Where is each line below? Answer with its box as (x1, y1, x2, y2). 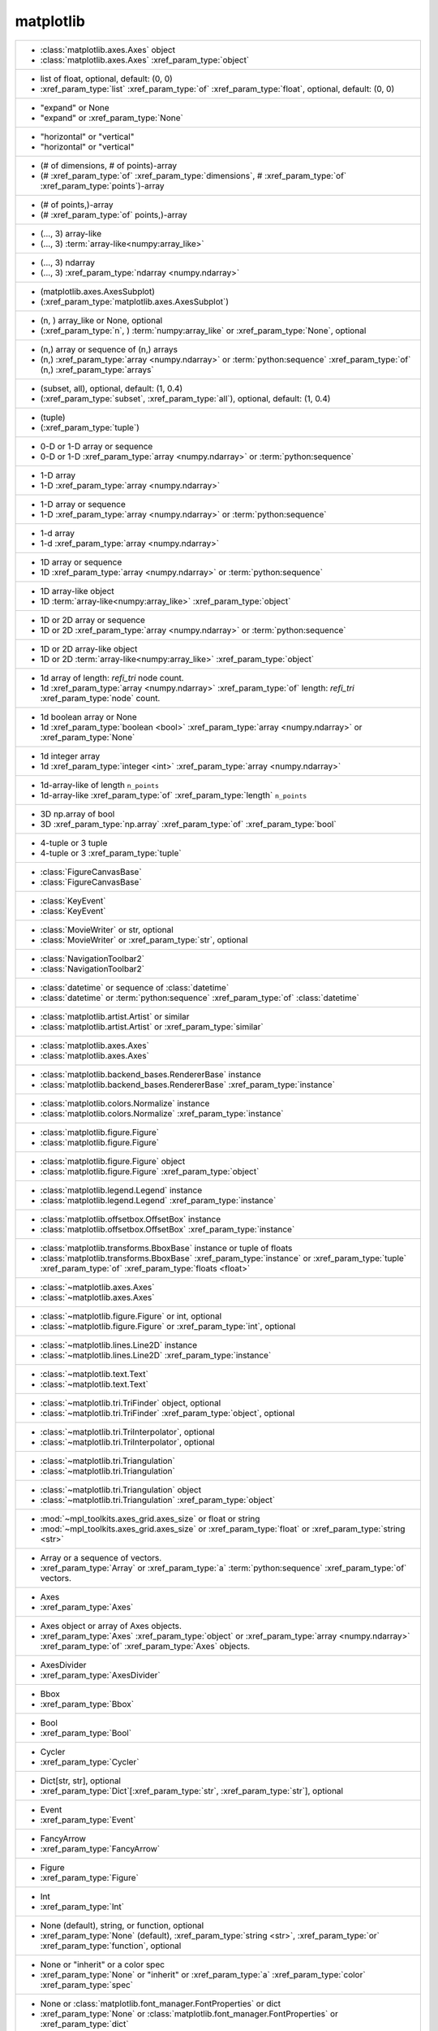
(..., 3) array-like (40, 227, 101, 239)
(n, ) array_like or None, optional (40, 314, 163, 326)
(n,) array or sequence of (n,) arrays (40, 344, 178, 355)
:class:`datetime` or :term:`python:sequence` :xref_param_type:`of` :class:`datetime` (40, 992, 360, 1003)
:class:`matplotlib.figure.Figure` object (40, 1155, 186, 1167)
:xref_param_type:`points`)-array (40, 180, 165, 191)
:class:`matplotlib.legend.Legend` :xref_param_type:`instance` (40, 1194, 277, 1206)
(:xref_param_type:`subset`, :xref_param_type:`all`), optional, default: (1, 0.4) (40, 392, 331, 404)
